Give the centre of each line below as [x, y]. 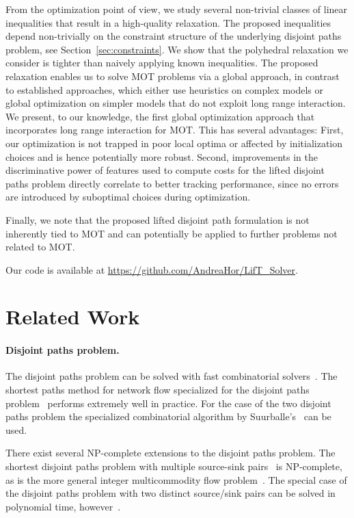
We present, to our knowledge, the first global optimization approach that [160, 116]
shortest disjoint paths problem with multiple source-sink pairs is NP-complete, [174, 466]
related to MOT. [40, 247]
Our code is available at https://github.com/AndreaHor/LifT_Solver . [152, 269]
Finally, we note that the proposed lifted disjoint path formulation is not [158, 219]
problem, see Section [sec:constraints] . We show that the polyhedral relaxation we [177, 49]
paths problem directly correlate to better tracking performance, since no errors [172, 183]
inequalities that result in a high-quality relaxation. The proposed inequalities [168, 22]
